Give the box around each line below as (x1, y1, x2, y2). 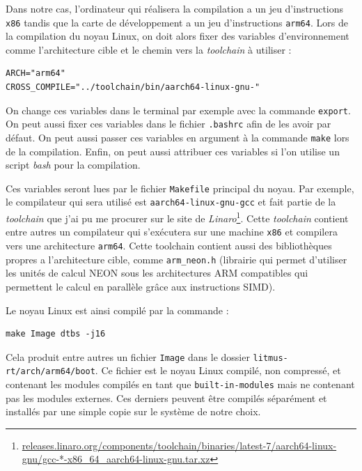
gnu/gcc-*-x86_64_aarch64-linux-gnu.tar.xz (22, 451, 210, 466)
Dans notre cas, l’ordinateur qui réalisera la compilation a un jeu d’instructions (6, 1, 344, 15)
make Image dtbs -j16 (6, 329, 106, 339)
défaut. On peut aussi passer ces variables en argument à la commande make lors (6, 130, 349, 144)
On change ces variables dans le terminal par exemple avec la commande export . (6, 102, 351, 117)
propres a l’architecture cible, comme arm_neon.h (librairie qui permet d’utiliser (6, 252, 347, 266)
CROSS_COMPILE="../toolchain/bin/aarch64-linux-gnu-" (6, 82, 260, 93)
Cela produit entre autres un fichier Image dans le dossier (6, 349, 250, 364)
